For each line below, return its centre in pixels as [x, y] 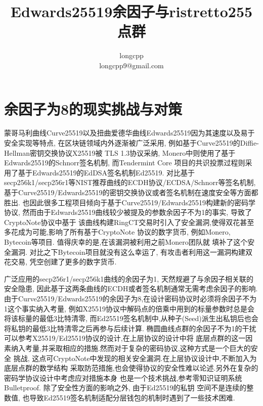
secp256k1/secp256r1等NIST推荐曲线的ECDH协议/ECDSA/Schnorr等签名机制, [130, 182]
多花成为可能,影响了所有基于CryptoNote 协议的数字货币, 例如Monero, [117, 232]
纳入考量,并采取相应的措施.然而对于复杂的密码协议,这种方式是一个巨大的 [131, 348]
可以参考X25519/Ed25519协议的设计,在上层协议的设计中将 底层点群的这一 [125, 338]
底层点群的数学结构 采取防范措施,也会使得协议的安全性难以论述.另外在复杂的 [131, 368]
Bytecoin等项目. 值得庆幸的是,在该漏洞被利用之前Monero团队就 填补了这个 [126, 241]
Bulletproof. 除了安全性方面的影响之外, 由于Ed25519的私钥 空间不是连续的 [125, 388]
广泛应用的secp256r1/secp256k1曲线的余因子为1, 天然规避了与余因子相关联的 [129, 278]
